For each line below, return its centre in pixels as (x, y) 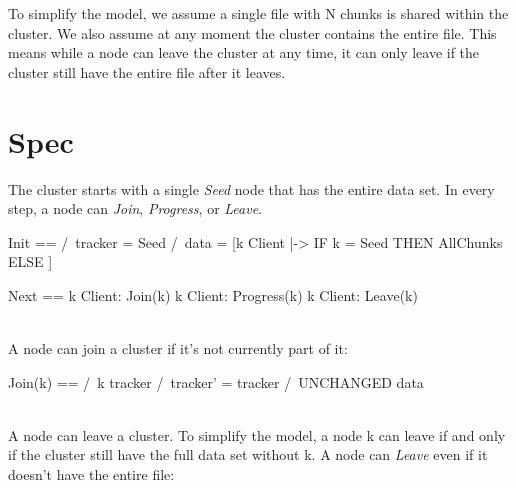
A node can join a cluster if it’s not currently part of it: (178, 348)
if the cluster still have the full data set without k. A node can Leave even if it (248, 454)
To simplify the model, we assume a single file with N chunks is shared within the (258, 13)
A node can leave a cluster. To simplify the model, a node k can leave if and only (257, 434)
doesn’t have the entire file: (91, 474)
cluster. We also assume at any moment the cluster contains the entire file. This (252, 32)
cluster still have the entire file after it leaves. (147, 71)
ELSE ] (30, 261)
